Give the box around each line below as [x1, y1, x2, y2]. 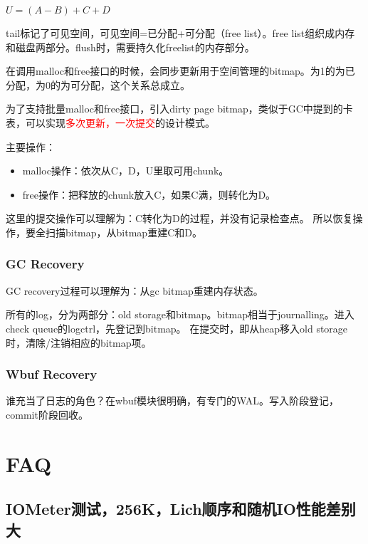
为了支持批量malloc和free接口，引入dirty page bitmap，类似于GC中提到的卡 [6, 101, 353, 116]
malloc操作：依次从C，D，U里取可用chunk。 [22, 163, 229, 178]
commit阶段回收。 [6, 407, 88, 422]
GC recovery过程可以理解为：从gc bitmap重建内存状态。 [6, 283, 263, 298]
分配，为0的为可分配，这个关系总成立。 [6, 77, 190, 92]
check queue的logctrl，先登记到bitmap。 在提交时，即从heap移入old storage [6, 320, 348, 335]
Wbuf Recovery [6, 365, 98, 383]
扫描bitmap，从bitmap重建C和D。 [45, 224, 202, 239]
